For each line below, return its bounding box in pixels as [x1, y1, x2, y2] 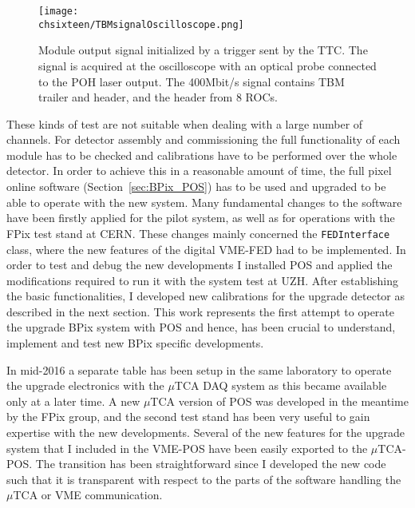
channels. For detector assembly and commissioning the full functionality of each [6, 131, 401, 148]
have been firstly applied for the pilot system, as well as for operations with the [6, 209, 395, 226]
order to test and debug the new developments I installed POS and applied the [6, 256, 393, 273]
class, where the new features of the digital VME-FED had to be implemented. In [6, 240, 406, 257]
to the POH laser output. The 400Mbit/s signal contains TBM [38, 73, 345, 89]
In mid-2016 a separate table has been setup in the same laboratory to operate [6, 361, 392, 378]
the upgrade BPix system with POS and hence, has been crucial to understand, [6, 319, 396, 335]
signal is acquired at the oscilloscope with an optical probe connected [38, 57, 377, 73]
